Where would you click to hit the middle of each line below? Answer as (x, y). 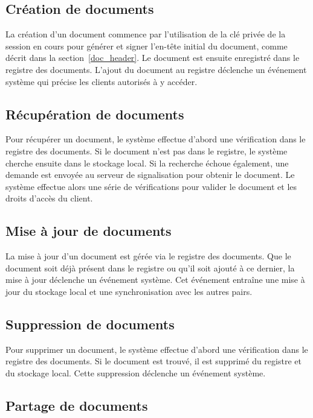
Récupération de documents (95, 114)
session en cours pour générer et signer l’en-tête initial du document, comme (147, 46)
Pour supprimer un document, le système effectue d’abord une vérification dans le (157, 349)
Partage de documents (77, 405)
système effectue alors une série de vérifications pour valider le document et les (151, 186)
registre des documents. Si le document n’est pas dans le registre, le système (147, 150)
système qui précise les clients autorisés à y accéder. (102, 81)
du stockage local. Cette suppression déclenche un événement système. (136, 372)
